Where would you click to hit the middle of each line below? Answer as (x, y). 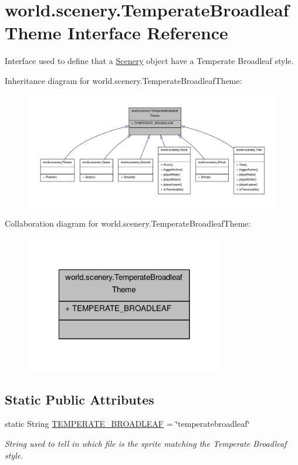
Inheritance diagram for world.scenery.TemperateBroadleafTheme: (123, 80)
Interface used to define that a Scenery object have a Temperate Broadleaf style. (149, 61)
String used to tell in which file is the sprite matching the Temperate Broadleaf (146, 443)
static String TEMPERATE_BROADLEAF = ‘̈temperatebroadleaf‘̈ (127, 424)
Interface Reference (148, 33)
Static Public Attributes (79, 399)
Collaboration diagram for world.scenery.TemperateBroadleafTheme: (128, 223)
